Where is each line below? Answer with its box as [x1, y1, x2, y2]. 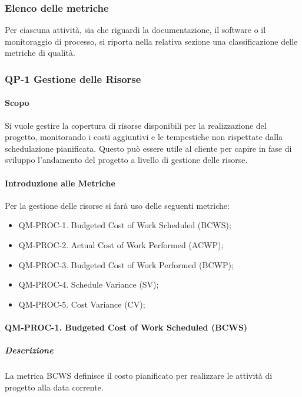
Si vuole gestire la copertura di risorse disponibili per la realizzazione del [5, 119, 267, 131]
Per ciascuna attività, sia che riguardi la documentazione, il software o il [5, 24, 266, 36]
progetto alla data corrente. [5, 381, 104, 393]
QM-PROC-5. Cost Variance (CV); [18, 298, 145, 310]
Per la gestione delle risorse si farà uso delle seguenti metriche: [5, 199, 230, 211]
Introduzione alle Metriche [5, 176, 115, 189]
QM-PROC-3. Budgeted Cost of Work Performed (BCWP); [18, 258, 234, 271]
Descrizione [5, 344, 54, 356]
